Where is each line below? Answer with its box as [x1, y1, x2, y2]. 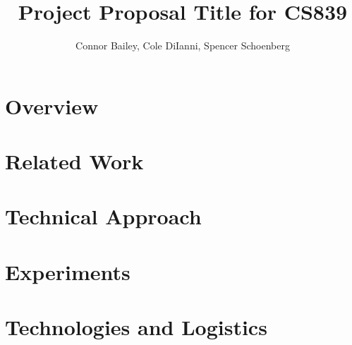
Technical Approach [5, 202, 202, 231]
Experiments [5, 257, 131, 286]
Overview [5, 91, 99, 120]
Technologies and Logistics [5, 313, 267, 341]
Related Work [5, 147, 144, 176]
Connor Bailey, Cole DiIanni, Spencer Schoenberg [75, 38, 290, 53]
